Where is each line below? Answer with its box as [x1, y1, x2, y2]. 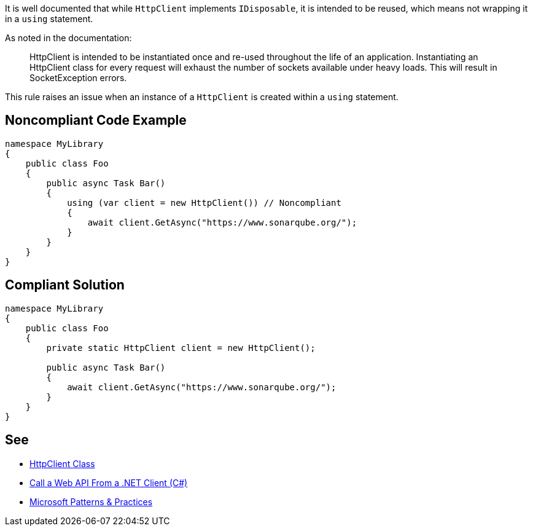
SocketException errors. [29, 73, 127, 83]
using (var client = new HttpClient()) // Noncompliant [67, 197, 341, 208]
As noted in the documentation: [5, 33, 132, 43]
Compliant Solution [5, 277, 125, 293]
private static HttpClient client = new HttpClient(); [46, 342, 316, 353]
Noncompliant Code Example [5, 112, 187, 128]
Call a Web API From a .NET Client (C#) [29, 477, 188, 488]
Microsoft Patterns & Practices [29, 496, 153, 507]
